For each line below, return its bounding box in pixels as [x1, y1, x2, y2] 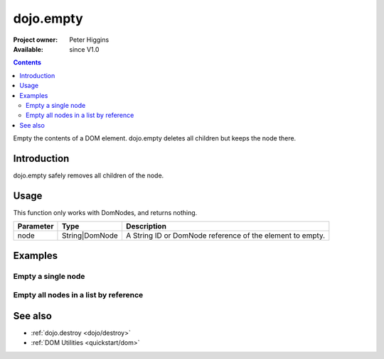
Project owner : [13, 35, 58, 44]
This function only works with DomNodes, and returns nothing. [13, 208, 198, 216]
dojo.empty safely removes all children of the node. [13, 171, 164, 179]
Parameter [17, 221, 54, 231]
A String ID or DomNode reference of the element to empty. [125, 231, 326, 241]
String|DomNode [61, 231, 119, 241]
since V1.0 [69, 45, 100, 53]
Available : [13, 45, 44, 53]
